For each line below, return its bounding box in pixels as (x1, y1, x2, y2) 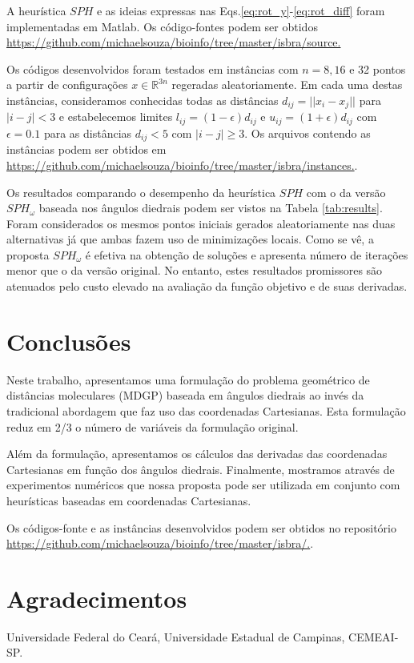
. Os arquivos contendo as (244, 124, 371, 141)
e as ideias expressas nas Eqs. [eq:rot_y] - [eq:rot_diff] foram (96, 2, 385, 18)
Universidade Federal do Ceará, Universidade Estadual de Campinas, (6, 628, 345, 645)
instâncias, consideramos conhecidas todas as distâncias (6, 91, 279, 108)
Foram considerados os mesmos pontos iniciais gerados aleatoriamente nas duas (6, 215, 396, 231)
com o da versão (306, 183, 386, 200)
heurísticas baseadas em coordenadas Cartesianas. (6, 492, 251, 508)
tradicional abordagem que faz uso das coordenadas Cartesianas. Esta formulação (6, 402, 406, 419)
